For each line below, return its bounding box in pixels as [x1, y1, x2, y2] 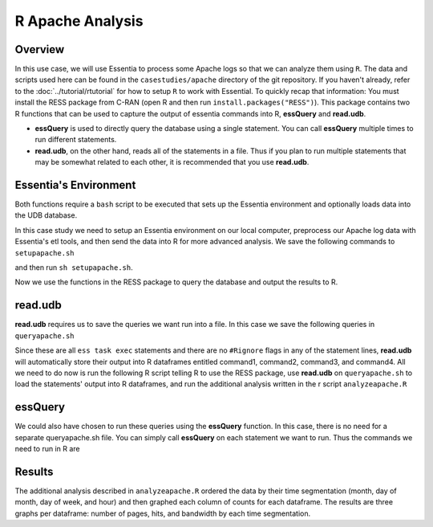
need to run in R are [14, 443, 80, 453]
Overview [14, 43, 65, 56]
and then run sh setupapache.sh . [14, 263, 133, 272]
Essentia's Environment [14, 178, 136, 192]
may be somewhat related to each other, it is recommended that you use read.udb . [34, 157, 310, 167]
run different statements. [34, 135, 117, 145]
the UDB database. [14, 210, 78, 220]
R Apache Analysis [14, 12, 144, 30]
